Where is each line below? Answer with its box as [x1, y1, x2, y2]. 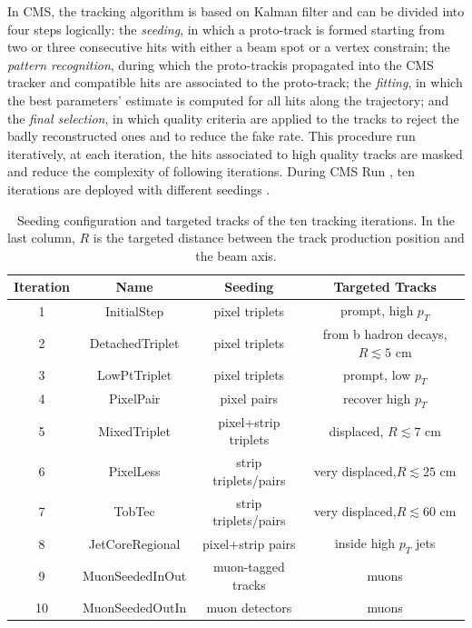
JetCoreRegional [88, 533, 181, 553]
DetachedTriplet [89, 334, 180, 352]
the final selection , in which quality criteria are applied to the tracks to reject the [7, 108, 459, 127]
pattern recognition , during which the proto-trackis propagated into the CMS [7, 55, 434, 74]
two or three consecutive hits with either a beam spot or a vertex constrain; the [7, 37, 450, 56]
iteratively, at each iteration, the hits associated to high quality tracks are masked [7, 144, 463, 163]
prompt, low [342, 364, 411, 384]
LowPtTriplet [97, 365, 172, 384]
